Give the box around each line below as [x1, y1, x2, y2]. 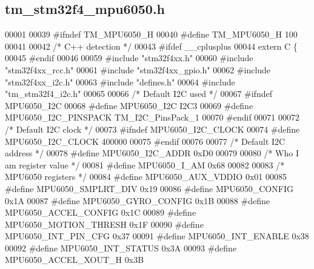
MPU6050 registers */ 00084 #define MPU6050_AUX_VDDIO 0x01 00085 [5, 170, 287, 183]
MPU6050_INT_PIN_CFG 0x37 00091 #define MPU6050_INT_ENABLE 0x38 [5, 230, 309, 242]
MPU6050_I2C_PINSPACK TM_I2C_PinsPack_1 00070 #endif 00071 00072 [5, 111, 300, 124]
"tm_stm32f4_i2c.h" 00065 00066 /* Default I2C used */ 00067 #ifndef [5, 87, 272, 100]
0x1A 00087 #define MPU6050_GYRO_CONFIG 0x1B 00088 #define [5, 194, 270, 207]
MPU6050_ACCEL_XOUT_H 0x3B [5, 253, 144, 266]
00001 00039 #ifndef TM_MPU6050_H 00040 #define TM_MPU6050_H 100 [5, 28, 298, 41]
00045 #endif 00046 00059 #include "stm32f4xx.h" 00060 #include [5, 51, 253, 64]
